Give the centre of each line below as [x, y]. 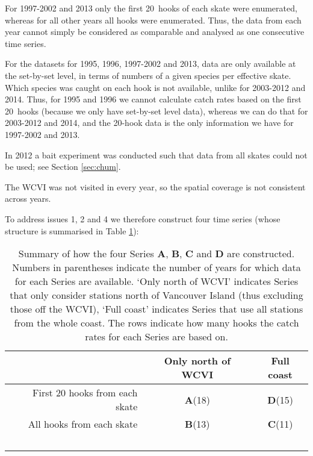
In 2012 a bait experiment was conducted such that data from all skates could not [156, 155]
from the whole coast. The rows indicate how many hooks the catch [156, 323]
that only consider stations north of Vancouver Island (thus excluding [156, 295]
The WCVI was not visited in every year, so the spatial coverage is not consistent [155, 186]
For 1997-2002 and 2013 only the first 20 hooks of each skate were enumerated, [151, 8]
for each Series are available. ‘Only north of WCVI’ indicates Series [156, 281]
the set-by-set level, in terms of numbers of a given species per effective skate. [148, 75]
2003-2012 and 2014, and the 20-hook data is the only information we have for [149, 123]
